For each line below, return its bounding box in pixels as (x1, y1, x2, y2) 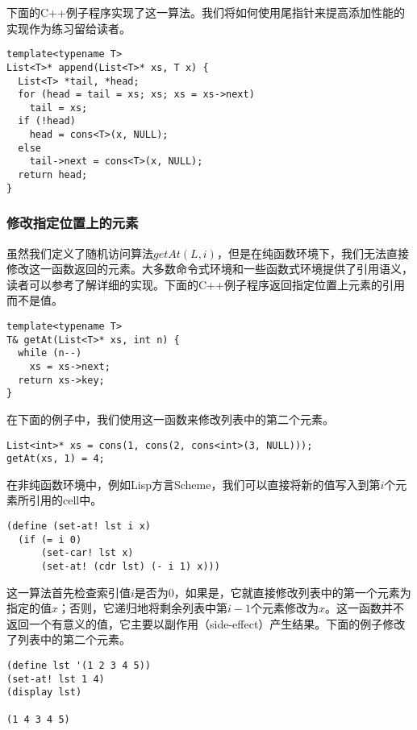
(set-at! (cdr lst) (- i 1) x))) (40, 561, 220, 572)
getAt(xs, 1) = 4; (6, 453, 105, 465)
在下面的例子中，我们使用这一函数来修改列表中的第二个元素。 (6, 410, 334, 427)
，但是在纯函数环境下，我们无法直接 (216, 244, 409, 261)
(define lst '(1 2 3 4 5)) (6, 660, 151, 672)
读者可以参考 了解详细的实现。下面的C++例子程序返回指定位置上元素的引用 (6, 276, 405, 292)
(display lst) (6, 686, 82, 699)
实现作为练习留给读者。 (6, 19, 131, 36)
